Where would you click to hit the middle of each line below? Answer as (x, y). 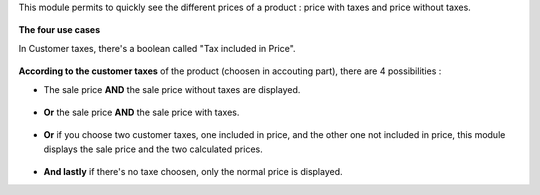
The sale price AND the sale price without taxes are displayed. (172, 89)
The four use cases (59, 30)
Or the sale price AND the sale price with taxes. (141, 112)
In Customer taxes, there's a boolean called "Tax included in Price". (157, 48)
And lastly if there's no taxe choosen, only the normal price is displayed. (193, 172)
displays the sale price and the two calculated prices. (153, 149)
